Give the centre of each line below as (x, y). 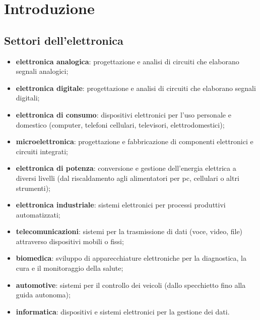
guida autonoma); (43, 295)
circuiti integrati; (42, 151)
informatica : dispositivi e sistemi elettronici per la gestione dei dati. (123, 311)
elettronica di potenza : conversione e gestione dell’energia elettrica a (126, 168)
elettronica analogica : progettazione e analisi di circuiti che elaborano (127, 61)
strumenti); (33, 188)
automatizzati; (38, 214)
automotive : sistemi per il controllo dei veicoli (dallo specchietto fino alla (131, 285)
